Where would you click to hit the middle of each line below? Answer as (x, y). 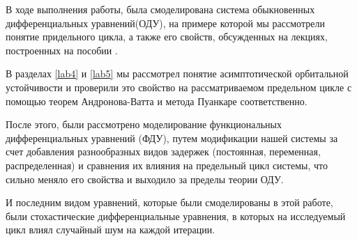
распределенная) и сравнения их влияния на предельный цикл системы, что (167, 165)
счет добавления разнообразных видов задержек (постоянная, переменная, (163, 151)
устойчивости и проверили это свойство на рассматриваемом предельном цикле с (179, 87)
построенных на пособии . (62, 50)
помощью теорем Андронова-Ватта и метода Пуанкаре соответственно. (157, 101)
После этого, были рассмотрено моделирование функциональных (144, 124)
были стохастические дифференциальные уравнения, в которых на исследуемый (176, 216)
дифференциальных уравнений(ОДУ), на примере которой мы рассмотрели (165, 23)
